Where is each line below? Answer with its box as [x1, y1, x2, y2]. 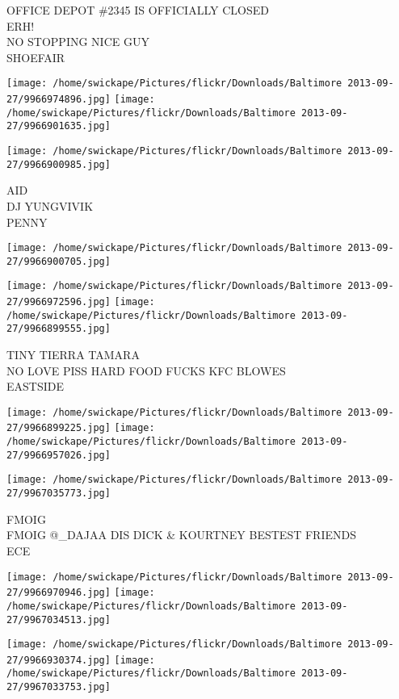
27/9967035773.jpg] [6, 488, 111, 500]
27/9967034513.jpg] [6, 613, 111, 626]
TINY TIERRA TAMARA [6, 346, 140, 363]
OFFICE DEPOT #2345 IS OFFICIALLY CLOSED [6, 2, 269, 18]
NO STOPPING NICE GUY [6, 33, 149, 50]
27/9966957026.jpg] [6, 449, 111, 461]
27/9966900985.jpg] [6, 158, 111, 170]
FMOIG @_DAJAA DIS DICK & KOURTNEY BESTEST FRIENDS [6, 526, 356, 543]
